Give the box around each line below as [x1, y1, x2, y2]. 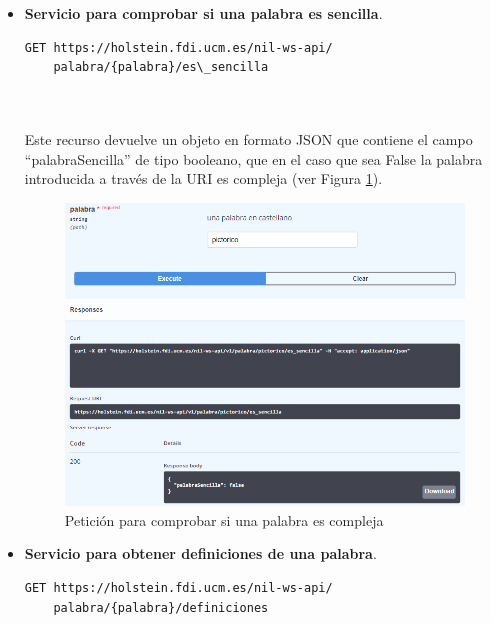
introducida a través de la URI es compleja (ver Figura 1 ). [24, 168, 383, 189]
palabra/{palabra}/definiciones [53, 600, 269, 615]
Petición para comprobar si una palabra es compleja [64, 509, 384, 530]
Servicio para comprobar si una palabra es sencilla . [24, 3, 383, 23]
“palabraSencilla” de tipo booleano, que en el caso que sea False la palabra [24, 148, 483, 169]
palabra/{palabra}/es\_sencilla [53, 60, 269, 75]
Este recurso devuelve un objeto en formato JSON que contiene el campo [24, 128, 473, 149]
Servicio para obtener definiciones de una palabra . [24, 543, 377, 564]
